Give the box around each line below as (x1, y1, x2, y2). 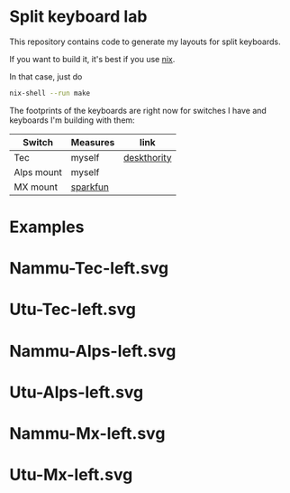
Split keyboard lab (9, 6, 148, 27)
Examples (9, 217, 85, 237)
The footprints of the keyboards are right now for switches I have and (9, 105, 267, 116)
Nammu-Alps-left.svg (9, 340, 177, 361)
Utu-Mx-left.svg (9, 465, 133, 485)
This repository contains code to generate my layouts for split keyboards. (9, 36, 281, 47)
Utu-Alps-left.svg (9, 382, 144, 403)
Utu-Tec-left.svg (9, 300, 137, 320)
